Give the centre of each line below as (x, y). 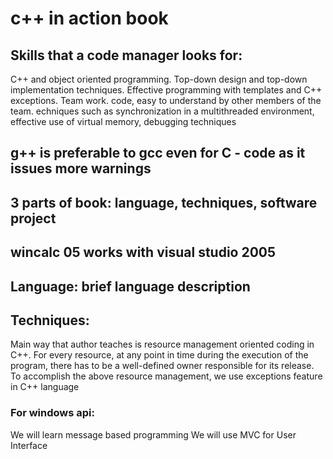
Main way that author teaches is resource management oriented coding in (162, 344)
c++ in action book (89, 18)
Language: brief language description (130, 286)
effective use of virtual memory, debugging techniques (123, 121)
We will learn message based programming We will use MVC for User (153, 434)
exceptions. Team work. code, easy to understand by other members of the (166, 100)
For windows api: (52, 413)
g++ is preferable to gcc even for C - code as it (158, 153)
